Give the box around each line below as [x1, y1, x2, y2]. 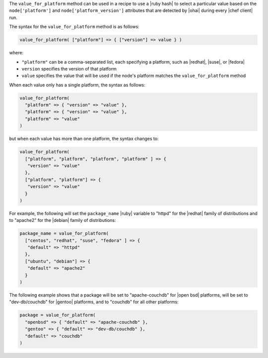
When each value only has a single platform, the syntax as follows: [9, 82, 146, 88]
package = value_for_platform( [19, 312, 96, 318]
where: [9, 50, 24, 56]
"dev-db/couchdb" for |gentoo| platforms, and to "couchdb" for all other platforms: [9, 299, 179, 305]
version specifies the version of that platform [21, 66, 117, 72]
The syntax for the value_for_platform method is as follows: [9, 24, 140, 30]
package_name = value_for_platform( [19, 231, 109, 236]
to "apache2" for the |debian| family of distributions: [9, 217, 116, 223]
